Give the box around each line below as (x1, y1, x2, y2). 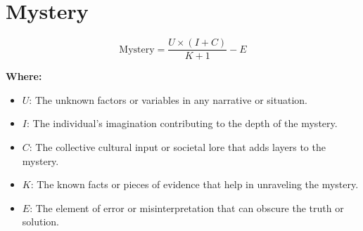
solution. (22, 214, 60, 229)
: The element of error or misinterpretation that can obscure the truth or (30, 200, 344, 215)
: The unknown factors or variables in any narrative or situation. (29, 92, 307, 107)
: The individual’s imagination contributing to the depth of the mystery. (26, 116, 338, 131)
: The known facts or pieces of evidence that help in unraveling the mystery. (30, 177, 359, 192)
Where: (6, 69, 42, 84)
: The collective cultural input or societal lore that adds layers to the (29, 139, 326, 154)
